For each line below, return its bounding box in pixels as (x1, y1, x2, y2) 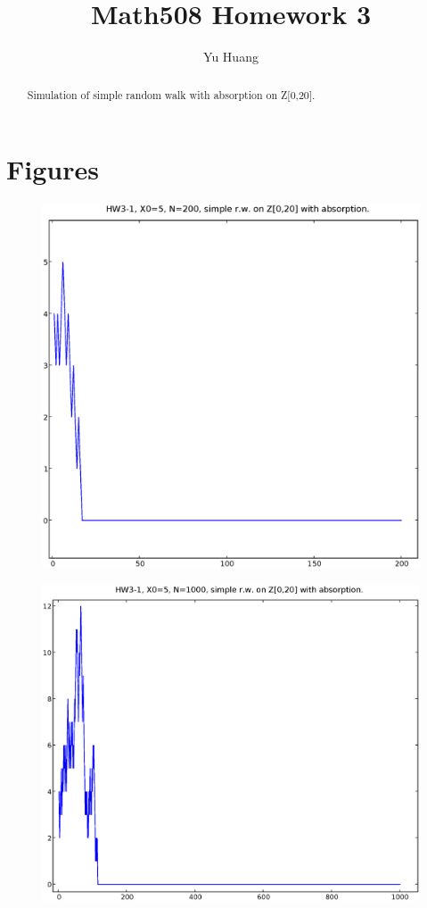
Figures (6, 151, 99, 187)
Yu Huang (203, 47, 259, 66)
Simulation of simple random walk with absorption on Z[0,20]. (27, 87, 316, 102)
